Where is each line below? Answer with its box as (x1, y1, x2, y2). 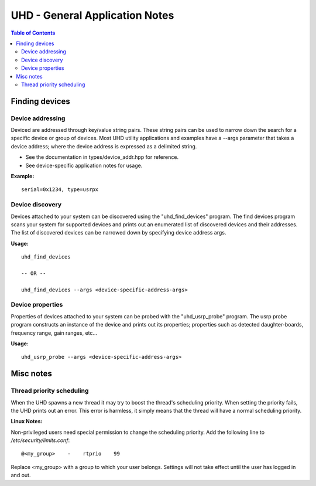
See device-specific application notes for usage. (25, 162, 143, 169)
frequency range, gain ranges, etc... (11, 329, 98, 337)
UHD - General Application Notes (11, 9, 174, 22)
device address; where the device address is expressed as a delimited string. (11, 142, 197, 149)
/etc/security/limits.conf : (11, 437, 70, 444)
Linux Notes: (11, 418, 43, 425)
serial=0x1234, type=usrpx (21, 186, 99, 193)
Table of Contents (11, 29, 56, 36)
